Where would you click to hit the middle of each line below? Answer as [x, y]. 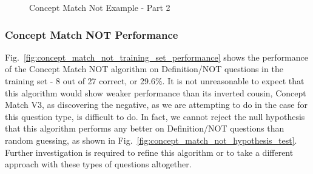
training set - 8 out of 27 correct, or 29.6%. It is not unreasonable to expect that [155, 81]
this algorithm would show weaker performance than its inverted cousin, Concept [156, 92]
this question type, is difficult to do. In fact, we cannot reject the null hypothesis [155, 116]
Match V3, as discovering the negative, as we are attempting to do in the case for [156, 105]
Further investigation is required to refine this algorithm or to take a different [149, 152]
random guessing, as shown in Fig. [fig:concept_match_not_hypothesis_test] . [151, 140]
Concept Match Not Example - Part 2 [100, 7]
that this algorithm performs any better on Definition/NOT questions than [145, 128]
